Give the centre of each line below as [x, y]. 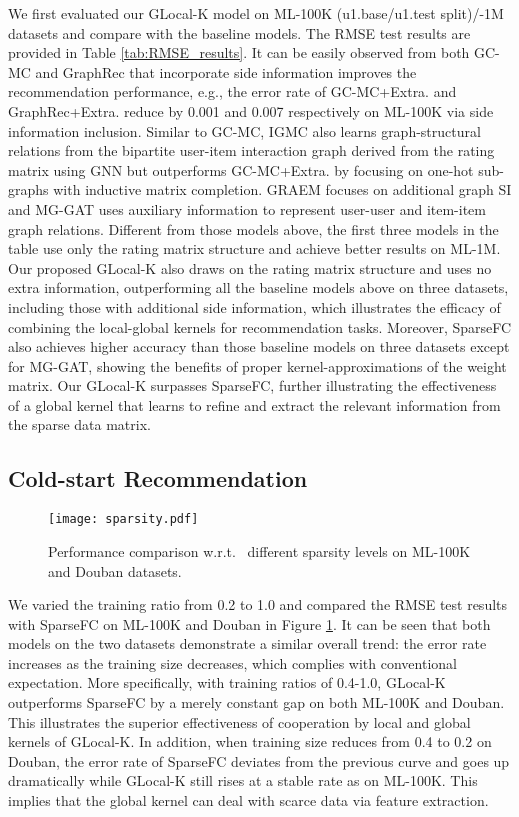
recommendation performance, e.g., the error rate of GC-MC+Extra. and [232, 91]
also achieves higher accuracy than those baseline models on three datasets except [259, 346]
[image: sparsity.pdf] [123, 519]
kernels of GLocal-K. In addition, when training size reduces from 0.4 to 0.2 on [250, 741]
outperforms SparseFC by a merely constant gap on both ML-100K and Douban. [256, 702]
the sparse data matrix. [79, 424]
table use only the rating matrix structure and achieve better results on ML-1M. [254, 248]
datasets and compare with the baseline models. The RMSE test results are [239, 32]
